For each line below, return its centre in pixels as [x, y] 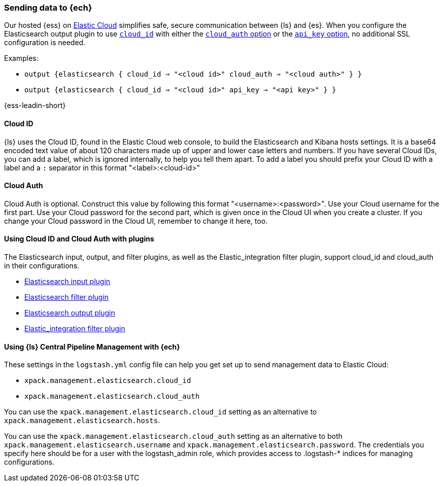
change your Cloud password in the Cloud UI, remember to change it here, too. [136, 221]
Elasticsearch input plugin [67, 282]
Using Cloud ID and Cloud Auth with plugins [79, 239]
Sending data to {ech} [48, 8]
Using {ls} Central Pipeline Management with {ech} [92, 346]
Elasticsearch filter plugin [67, 297]
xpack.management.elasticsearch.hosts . [82, 421]
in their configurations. [42, 266]
